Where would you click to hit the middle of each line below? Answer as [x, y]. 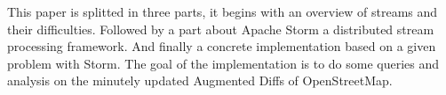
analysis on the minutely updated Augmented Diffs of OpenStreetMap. [200, 80]
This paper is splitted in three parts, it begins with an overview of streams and [223, 11]
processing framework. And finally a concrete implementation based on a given [222, 46]
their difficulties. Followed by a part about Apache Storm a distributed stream [221, 29]
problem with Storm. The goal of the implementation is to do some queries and [223, 63]
